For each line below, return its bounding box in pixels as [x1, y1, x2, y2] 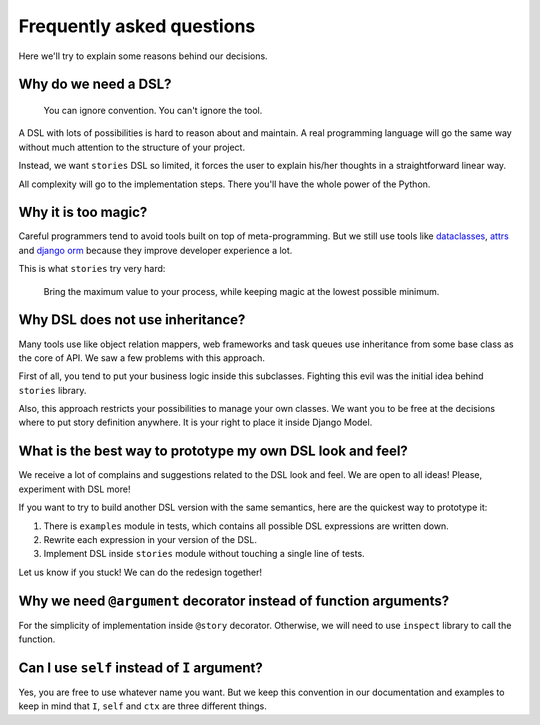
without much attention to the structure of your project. [18, 141, 245, 153]
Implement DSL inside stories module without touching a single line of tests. [43, 548, 365, 560]
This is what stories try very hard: [18, 263, 166, 275]
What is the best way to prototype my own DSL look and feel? [18, 443, 409, 460]
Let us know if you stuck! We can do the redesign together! [18, 566, 262, 578]
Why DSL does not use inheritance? [18, 311, 246, 329]
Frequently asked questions [18, 15, 256, 37]
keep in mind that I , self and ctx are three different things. [18, 700, 267, 712]
